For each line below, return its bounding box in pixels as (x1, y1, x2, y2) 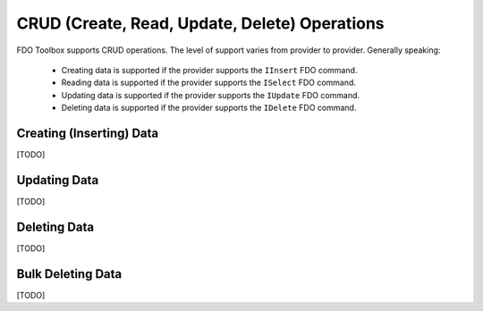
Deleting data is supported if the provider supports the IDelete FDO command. (61, 103, 357, 113)
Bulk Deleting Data (16, 266, 123, 282)
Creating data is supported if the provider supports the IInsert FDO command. (61, 64, 358, 75)
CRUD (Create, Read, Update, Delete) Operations (16, 13, 385, 33)
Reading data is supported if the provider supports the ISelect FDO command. (61, 77, 357, 88)
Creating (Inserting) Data (16, 125, 159, 140)
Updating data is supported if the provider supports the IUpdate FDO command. (61, 89, 360, 100)
